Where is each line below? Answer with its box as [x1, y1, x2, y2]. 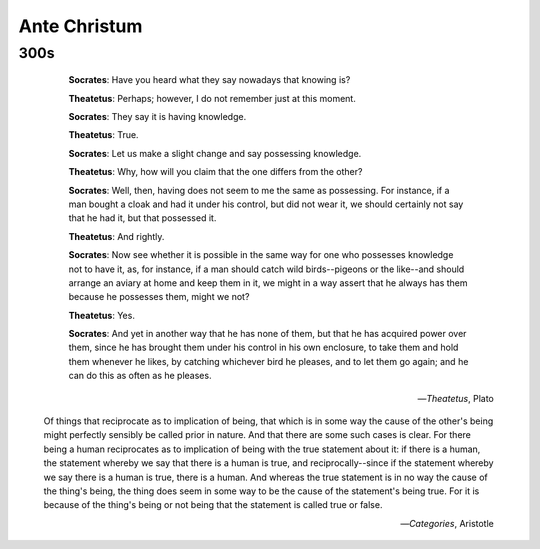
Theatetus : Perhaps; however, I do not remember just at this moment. [68, 92, 357, 104]
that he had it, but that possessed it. [68, 212, 217, 224]
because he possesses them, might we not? [68, 291, 250, 303]
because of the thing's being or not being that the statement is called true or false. [43, 499, 383, 511]
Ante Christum [18, 15, 143, 37]
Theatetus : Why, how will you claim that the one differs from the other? [68, 166, 363, 178]
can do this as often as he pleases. [68, 370, 212, 382]
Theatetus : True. [68, 129, 139, 141]
